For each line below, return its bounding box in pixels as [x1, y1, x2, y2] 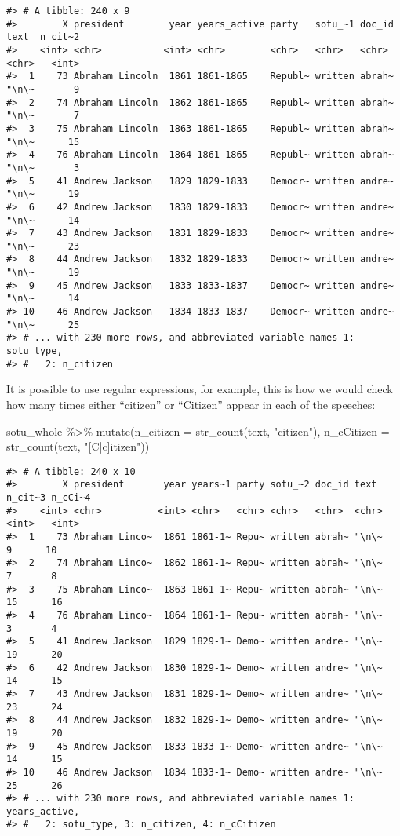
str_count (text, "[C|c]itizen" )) [6, 438, 150, 455]
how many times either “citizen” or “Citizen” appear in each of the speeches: [6, 396, 376, 412]
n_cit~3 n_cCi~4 [6, 492, 91, 504]
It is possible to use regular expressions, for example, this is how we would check [6, 381, 393, 397]
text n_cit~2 [6, 31, 80, 43]
